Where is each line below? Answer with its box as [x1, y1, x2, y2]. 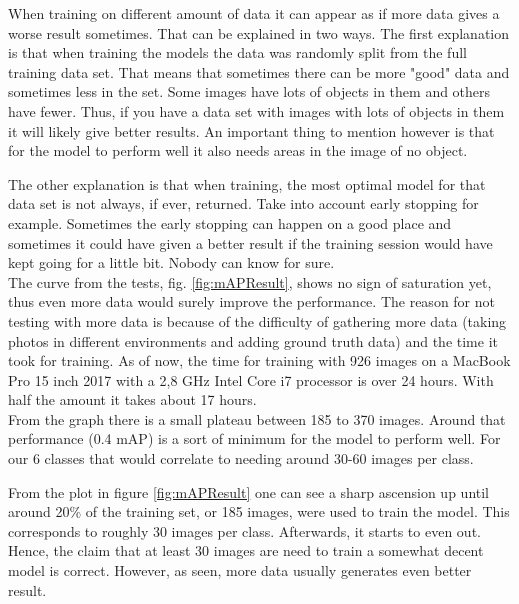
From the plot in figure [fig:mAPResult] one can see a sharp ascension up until [8, 481, 490, 502]
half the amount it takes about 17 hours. [8, 389, 257, 410]
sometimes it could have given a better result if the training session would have [8, 232, 493, 253]
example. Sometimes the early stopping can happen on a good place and [8, 212, 452, 233]
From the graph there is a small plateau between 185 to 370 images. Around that [8, 408, 506, 429]
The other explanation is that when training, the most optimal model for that [8, 173, 486, 194]
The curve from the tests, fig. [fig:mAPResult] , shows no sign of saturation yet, [8, 271, 492, 292]
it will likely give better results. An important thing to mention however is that [8, 120, 495, 141]
